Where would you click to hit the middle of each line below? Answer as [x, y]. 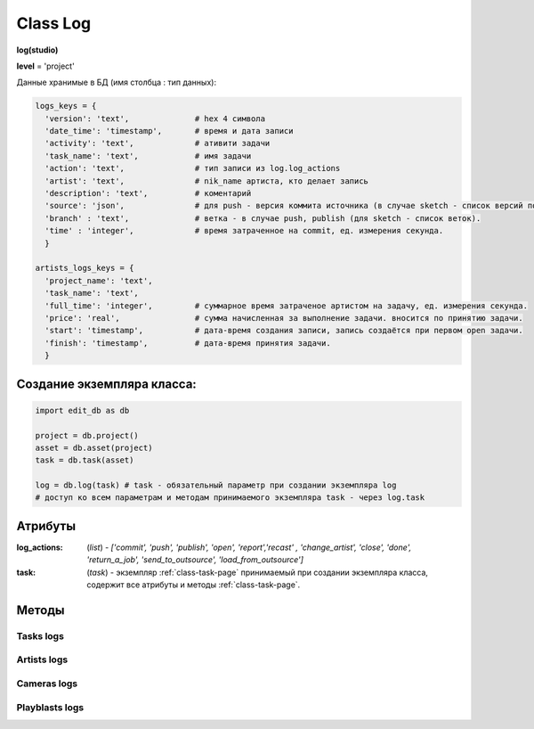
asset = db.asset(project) [94, 447]
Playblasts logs [50, 707]
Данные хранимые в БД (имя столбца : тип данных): [117, 82]
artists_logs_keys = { [85, 268]
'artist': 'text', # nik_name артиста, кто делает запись [207, 181]
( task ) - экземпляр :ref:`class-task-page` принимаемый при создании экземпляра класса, [258, 572]
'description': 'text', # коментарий [148, 193]
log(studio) [37, 50]
